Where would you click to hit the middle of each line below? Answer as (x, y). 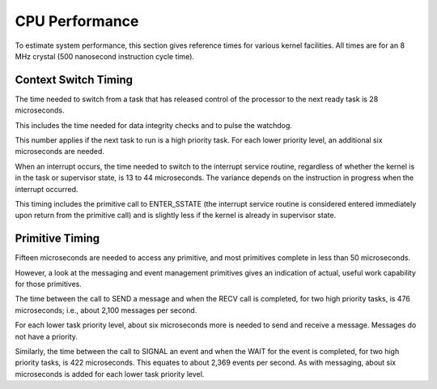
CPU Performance (77, 21)
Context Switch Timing (74, 80)
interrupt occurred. (47, 189)
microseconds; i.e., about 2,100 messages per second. (106, 310)
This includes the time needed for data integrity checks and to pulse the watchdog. (154, 125)
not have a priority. (47, 336)
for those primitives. (49, 284)
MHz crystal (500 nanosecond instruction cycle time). (104, 56)
